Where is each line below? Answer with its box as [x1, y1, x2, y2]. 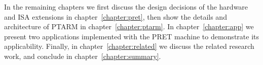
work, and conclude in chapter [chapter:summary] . [4, 50, 161, 61]
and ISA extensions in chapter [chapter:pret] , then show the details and [4, 11, 227, 22]
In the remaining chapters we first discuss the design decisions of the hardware [4, 2, 248, 12]
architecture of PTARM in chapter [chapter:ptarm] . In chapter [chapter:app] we [4, 21, 254, 32]
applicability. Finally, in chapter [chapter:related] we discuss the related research [4, 41, 254, 51]
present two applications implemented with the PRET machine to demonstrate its [4, 31, 259, 41]
